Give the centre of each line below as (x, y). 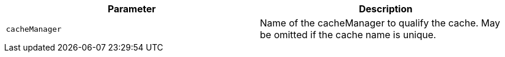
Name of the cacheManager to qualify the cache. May (380, 23)
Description (386, 9)
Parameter (132, 9)
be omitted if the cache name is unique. (348, 35)
